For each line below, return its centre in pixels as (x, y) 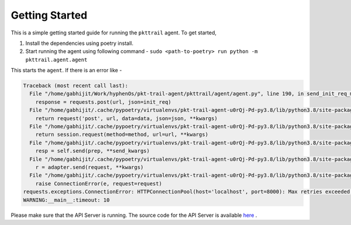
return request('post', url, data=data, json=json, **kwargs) (126, 118)
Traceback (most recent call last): (76, 86)
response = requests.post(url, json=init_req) (104, 102)
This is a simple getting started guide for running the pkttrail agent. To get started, (113, 33)
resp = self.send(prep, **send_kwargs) (93, 151)
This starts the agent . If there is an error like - (66, 71)
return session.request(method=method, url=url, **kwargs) (122, 135)
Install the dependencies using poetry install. (80, 43)
